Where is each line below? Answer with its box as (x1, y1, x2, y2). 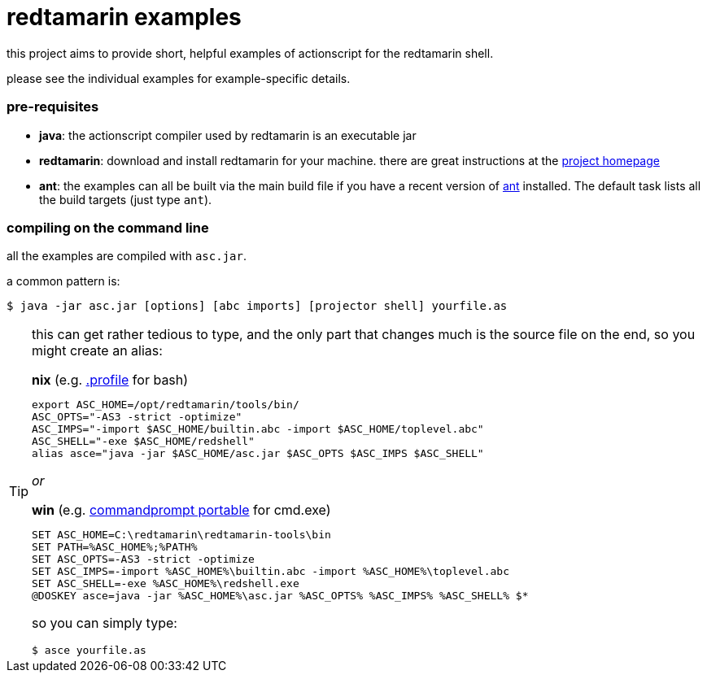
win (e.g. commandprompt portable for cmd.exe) (32, 502, 331, 519)
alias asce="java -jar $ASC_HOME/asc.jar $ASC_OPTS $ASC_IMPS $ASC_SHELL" (32, 447, 484, 460)
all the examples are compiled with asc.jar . (7, 249, 247, 263)
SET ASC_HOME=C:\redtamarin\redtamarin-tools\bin (32, 529, 331, 542)
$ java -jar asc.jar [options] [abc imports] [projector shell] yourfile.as (7, 299, 508, 313)
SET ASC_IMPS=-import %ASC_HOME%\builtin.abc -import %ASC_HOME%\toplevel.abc (32, 565, 509, 578)
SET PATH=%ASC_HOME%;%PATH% (32, 541, 198, 554)
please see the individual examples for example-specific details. (7, 71, 351, 85)
